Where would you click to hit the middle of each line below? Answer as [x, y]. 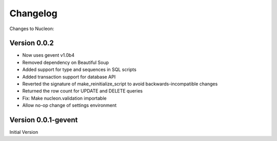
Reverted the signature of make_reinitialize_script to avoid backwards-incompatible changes [120, 84]
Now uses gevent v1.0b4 [48, 55]
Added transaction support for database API [69, 77]
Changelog [33, 13]
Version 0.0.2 [32, 43]
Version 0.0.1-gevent [44, 120]
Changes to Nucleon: [32, 29]
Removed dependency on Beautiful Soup [66, 62]
